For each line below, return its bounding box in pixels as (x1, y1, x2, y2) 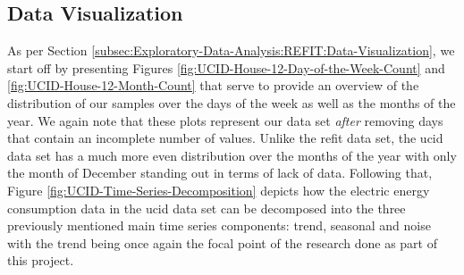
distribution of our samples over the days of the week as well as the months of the (7, 93, 456, 112)
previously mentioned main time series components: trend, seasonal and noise (7, 216, 431, 235)
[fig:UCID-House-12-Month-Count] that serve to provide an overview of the (7, 76, 419, 95)
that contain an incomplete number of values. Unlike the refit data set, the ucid (7, 129, 443, 147)
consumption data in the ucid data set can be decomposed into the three (7, 198, 406, 217)
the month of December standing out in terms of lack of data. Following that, (7, 163, 433, 182)
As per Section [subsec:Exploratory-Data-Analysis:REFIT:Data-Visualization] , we (7, 41, 455, 60)
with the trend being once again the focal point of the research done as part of (7, 233, 437, 252)
